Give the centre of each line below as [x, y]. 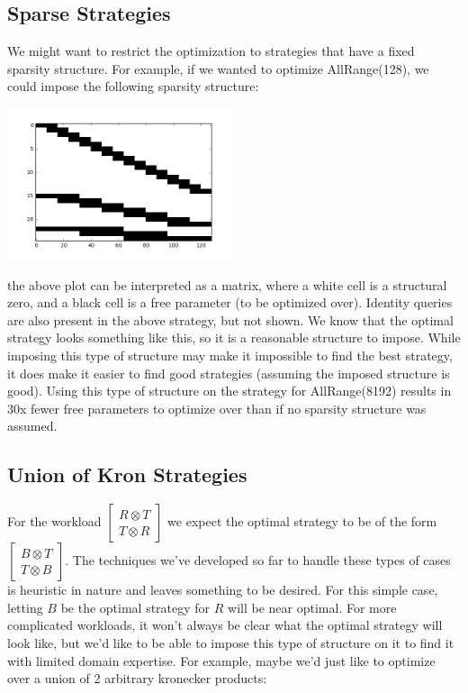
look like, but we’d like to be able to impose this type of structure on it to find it [231, 642]
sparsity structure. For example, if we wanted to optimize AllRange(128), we [218, 68]
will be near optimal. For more [312, 607]
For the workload [54, 521]
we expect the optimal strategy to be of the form [302, 521]
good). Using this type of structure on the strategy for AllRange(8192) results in [229, 391]
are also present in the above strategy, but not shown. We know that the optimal [230, 319]
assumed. [32, 426]
